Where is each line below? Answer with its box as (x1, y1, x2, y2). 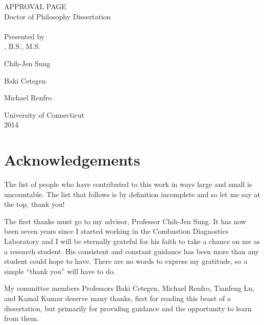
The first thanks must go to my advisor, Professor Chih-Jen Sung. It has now (4, 215, 246, 226)
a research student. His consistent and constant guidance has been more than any (4, 246, 259, 256)
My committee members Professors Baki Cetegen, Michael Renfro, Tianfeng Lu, (4, 283, 255, 293)
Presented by (4, 31, 45, 41)
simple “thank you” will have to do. (4, 265, 115, 276)
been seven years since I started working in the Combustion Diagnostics (4, 226, 229, 236)
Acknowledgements (4, 149, 140, 170)
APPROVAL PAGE (4, 1, 66, 11)
